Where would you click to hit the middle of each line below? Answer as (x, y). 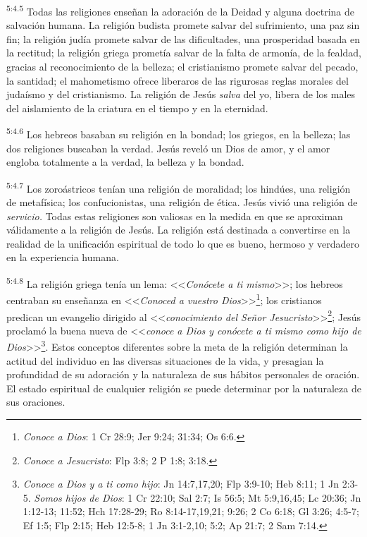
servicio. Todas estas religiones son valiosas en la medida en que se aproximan (175, 216)
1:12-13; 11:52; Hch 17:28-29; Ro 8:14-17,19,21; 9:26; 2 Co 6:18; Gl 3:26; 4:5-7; (191, 511)
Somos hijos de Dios (78, 497)
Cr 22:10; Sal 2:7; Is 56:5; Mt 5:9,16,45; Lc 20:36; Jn (248, 497)
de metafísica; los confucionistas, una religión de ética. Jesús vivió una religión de (182, 202)
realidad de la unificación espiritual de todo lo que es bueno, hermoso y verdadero (183, 243)
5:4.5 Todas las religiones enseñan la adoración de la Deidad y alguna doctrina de (180, 10)
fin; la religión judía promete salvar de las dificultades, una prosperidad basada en (183, 38)
